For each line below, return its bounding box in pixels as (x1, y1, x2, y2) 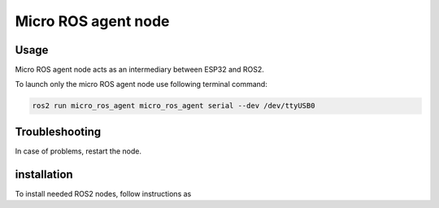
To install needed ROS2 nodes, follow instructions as (15, 188, 192, 198)
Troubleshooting (15, 124, 102, 138)
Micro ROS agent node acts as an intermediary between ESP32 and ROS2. (15, 65, 264, 75)
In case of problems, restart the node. (15, 146, 142, 156)
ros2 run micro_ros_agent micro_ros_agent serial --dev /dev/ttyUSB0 (32, 102, 315, 110)
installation (15, 167, 73, 181)
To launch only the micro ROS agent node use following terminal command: (15, 80, 267, 89)
